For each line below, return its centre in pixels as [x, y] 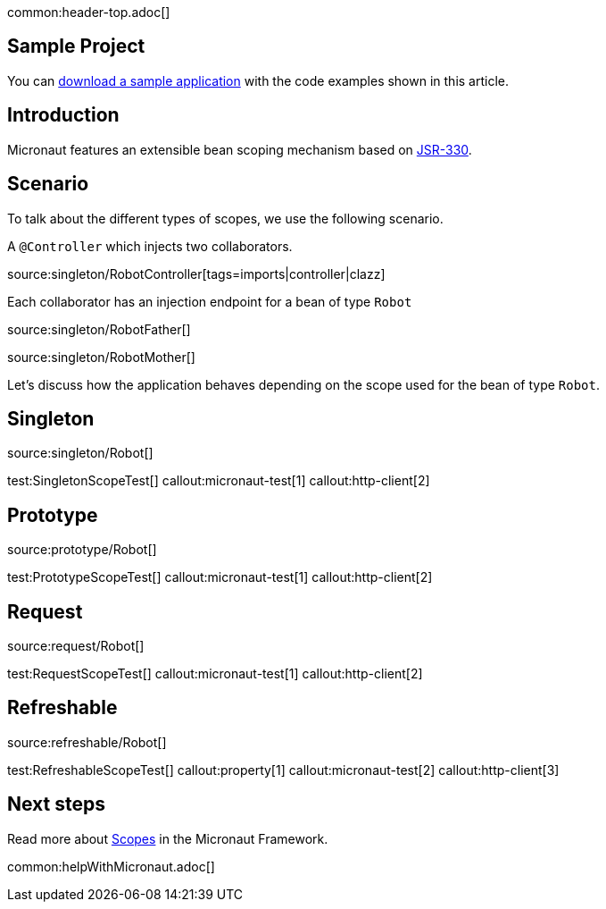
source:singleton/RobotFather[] [99, 329]
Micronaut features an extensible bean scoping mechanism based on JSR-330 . [240, 149]
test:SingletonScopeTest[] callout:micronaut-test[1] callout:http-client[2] [219, 481]
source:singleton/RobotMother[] [101, 357]
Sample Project [76, 46]
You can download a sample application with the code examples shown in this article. [258, 80]
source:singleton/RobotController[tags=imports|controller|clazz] [196, 274]
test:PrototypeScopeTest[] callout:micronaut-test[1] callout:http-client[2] [220, 577]
